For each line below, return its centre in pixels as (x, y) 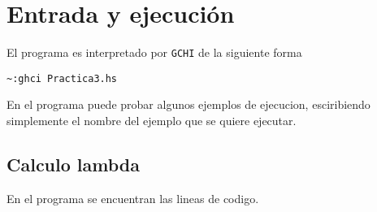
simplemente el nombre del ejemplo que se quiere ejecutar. (152, 121)
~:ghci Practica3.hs (62, 78)
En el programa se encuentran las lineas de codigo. (133, 198)
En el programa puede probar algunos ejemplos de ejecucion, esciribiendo (188, 104)
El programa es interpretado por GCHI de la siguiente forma (154, 52)
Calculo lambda (73, 164)
